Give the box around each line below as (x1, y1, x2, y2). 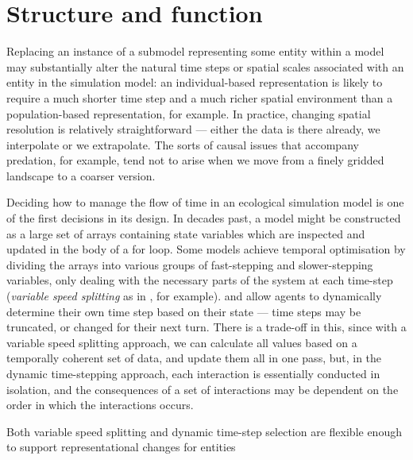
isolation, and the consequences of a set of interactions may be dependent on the (6, 381, 399, 397)
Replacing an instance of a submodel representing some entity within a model (6, 43, 384, 60)
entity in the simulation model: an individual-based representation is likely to (6, 74, 383, 91)
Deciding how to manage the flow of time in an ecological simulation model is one (6, 194, 404, 211)
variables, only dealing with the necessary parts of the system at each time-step (6, 272, 393, 288)
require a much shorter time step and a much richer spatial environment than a (6, 89, 393, 106)
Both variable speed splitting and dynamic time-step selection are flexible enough (6, 423, 402, 439)
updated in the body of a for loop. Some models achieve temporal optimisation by (6, 241, 406, 257)
